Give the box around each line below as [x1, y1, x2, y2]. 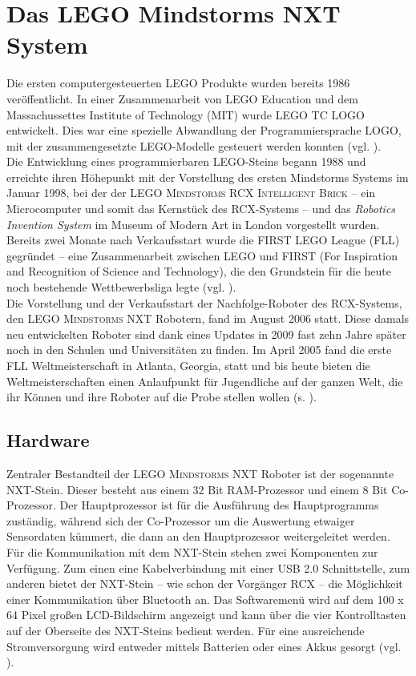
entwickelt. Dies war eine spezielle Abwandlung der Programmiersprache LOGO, [6, 122, 402, 139]
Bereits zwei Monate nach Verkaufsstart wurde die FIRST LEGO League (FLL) [6, 231, 400, 248]
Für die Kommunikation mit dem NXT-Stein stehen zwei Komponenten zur [6, 543, 378, 560]
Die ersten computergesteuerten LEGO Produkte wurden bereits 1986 [6, 74, 350, 91]
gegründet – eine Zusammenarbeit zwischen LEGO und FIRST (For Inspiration [6, 247, 398, 264]
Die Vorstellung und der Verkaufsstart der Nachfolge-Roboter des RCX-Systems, [6, 294, 402, 311]
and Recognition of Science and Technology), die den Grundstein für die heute [6, 263, 391, 280]
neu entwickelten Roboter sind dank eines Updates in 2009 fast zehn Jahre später [6, 325, 406, 342]
